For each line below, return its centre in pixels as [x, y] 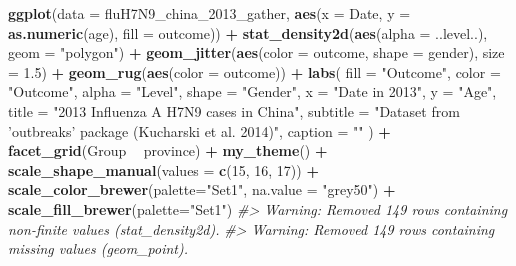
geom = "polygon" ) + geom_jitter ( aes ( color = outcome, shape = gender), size [256, 52]
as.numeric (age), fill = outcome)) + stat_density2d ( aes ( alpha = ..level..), [248, 32]
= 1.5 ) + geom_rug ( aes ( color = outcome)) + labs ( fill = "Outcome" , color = [254, 71]
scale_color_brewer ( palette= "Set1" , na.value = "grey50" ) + [202, 189]
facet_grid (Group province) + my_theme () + [168, 150]
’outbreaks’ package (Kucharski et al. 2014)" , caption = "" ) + [199, 130]
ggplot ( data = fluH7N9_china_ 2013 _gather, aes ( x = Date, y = [209, 13]
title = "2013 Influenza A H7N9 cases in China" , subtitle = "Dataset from [234, 110]
